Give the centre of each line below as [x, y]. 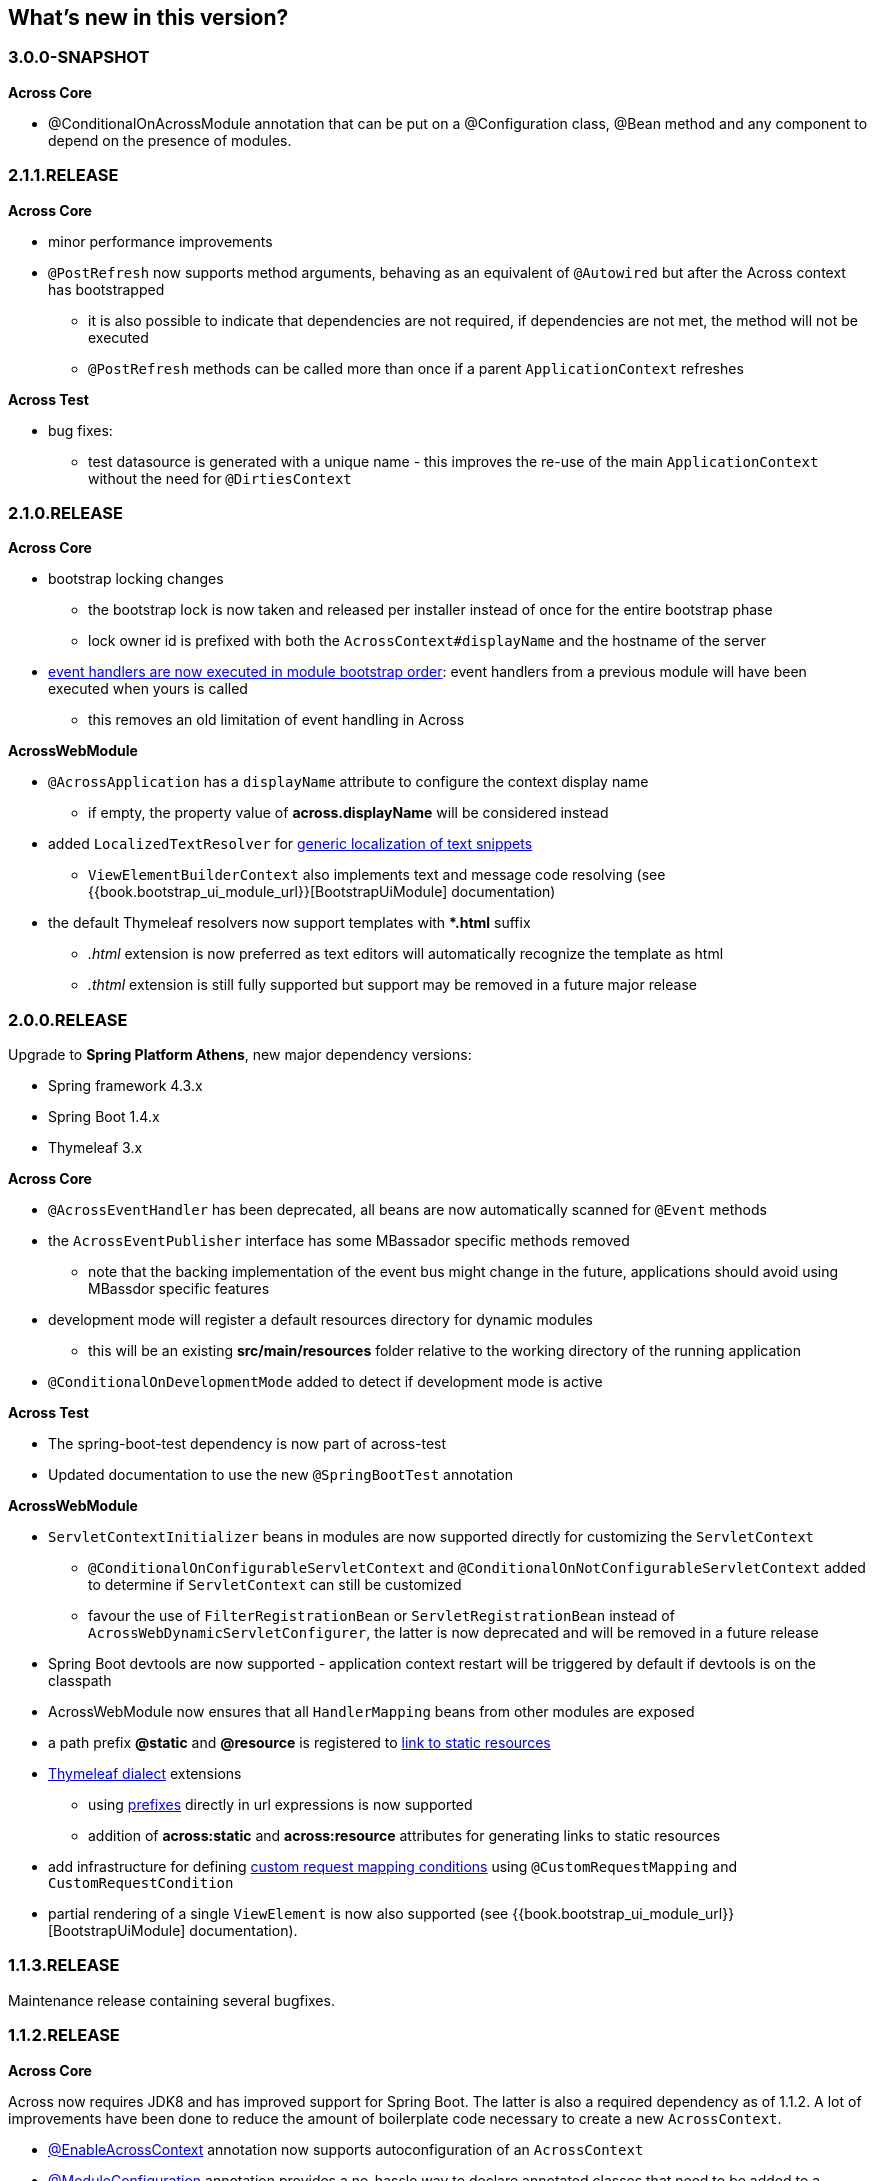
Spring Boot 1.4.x [104, 1117]
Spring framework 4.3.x [125, 1086]
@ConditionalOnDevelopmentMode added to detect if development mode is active [325, 1382]
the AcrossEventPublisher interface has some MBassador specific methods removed [339, 1241]
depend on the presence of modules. [170, 140]
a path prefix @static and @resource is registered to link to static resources [299, 1743]
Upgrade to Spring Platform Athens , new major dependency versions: [240, 1055]
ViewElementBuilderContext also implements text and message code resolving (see [377, 875]
